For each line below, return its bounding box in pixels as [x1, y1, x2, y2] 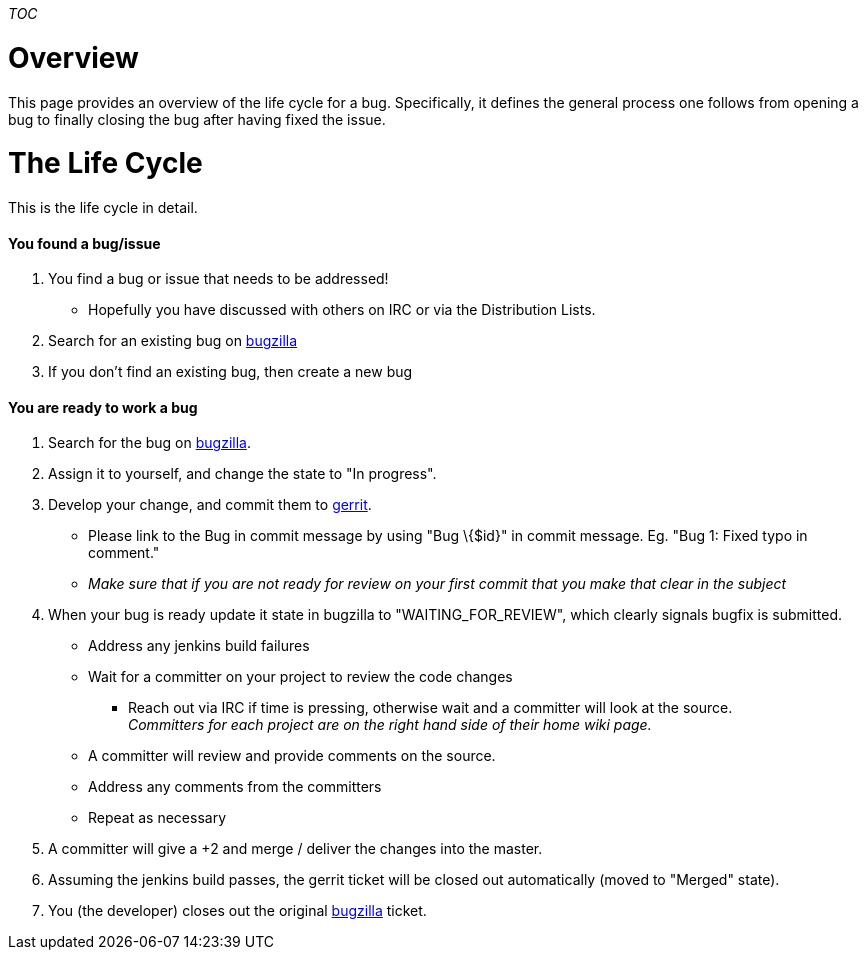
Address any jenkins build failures [88, 637, 310, 655]
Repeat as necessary [88, 809, 226, 827]
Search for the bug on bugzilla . [48, 434, 251, 452]
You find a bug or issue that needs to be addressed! [48, 270, 389, 288]
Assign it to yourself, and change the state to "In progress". [48, 465, 437, 483]
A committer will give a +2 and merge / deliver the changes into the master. [48, 840, 543, 858]
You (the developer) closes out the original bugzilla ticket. [48, 902, 427, 920]
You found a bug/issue [8, 234, 161, 252]
